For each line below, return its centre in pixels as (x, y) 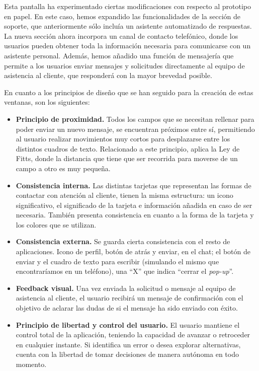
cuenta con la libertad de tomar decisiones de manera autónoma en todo (127, 354)
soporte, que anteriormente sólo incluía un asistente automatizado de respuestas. (128, 26)
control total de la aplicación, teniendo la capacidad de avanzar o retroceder (133, 335)
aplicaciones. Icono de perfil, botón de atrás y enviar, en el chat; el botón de (133, 251)
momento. (31, 364)
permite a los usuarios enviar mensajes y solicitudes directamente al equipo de (124, 65)
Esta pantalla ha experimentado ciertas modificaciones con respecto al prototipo (128, 6)
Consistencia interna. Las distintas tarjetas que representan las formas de (134, 185)
